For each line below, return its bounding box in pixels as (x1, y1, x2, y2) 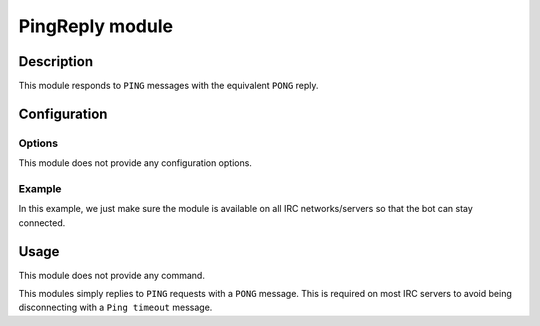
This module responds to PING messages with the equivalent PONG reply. (18, 80, 319, 92)
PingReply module (18, 15, 174, 37)
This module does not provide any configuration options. (18, 157, 252, 169)
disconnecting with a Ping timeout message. (18, 301, 213, 314)
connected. (18, 216, 66, 229)
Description (18, 53, 94, 70)
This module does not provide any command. (18, 269, 205, 281)
